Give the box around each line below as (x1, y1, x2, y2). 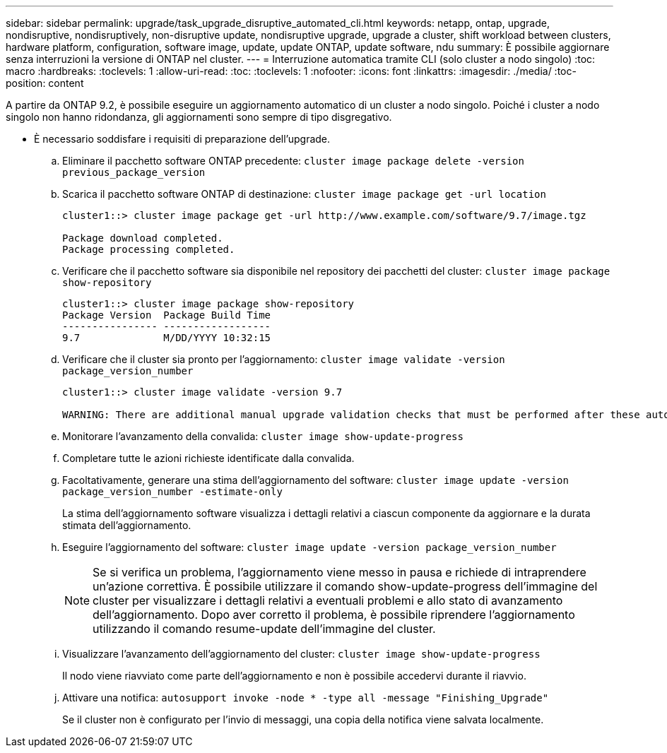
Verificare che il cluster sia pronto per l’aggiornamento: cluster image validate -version (62, 353, 505, 365)
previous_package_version (62, 167, 206, 178)
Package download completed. (62, 232, 223, 244)
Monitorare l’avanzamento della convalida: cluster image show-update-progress (62, 430, 464, 442)
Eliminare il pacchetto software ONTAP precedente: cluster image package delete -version (62, 155, 524, 167)
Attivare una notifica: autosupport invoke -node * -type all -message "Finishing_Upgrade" (62, 692, 549, 704)
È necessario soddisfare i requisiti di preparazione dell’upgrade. (34, 133, 331, 145)
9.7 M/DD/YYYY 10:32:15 (62, 332, 271, 343)
